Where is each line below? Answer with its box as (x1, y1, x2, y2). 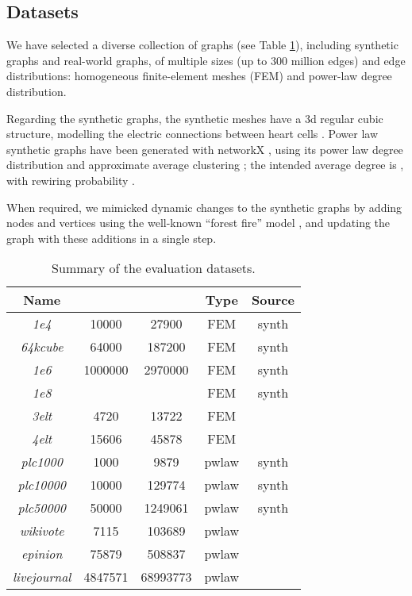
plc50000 (17, 498, 66, 517)
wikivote (19, 521, 64, 540)
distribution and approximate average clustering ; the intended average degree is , (6, 156, 404, 173)
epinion (21, 544, 63, 563)
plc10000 (17, 475, 66, 494)
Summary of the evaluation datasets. (52, 259, 256, 278)
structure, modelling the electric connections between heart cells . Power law (6, 125, 379, 142)
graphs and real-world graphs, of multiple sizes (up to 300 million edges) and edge (6, 52, 406, 68)
